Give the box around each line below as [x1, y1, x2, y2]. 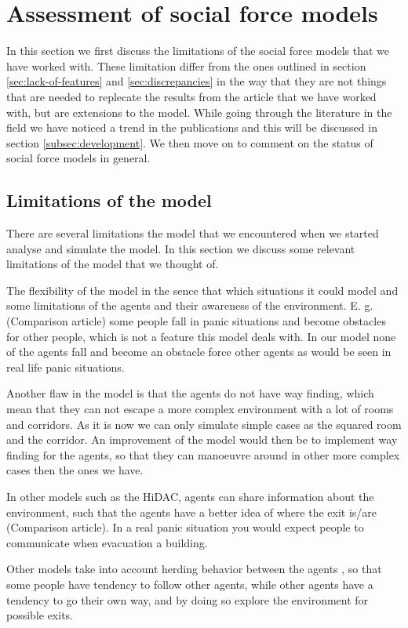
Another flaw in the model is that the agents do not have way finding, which [6, 385, 374, 401]
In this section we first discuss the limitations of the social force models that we [6, 42, 389, 59]
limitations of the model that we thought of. [6, 256, 219, 272]
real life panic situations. [6, 358, 125, 375]
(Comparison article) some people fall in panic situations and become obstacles [6, 313, 386, 329]
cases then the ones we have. [6, 462, 144, 478]
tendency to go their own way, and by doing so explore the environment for [6, 591, 369, 608]
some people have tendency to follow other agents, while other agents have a [6, 575, 373, 592]
